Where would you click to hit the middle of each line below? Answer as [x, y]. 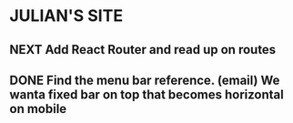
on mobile [38, 109]
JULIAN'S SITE [66, 16]
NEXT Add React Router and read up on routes [143, 50]
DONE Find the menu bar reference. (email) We [145, 80]
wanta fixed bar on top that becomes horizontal [146, 94]
